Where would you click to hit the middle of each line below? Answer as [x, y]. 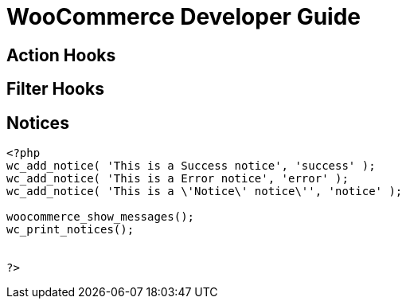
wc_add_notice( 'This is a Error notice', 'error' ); [178, 179]
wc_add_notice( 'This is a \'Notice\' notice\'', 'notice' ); [205, 192]
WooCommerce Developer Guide [184, 17]
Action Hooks [61, 55]
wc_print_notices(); [70, 230]
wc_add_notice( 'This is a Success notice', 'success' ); [191, 166]
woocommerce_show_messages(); [101, 217]
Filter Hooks [55, 89]
